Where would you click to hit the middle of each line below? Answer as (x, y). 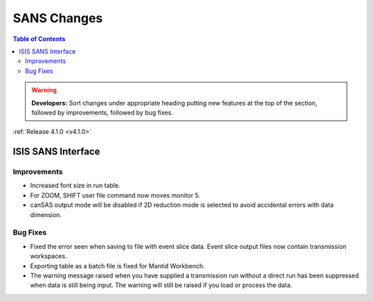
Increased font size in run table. (75, 186)
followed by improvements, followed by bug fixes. (102, 112)
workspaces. (48, 256)
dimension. (46, 214)
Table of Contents (39, 39)
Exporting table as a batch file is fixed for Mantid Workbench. (118, 266)
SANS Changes (58, 18)
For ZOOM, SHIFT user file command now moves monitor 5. (115, 195)
